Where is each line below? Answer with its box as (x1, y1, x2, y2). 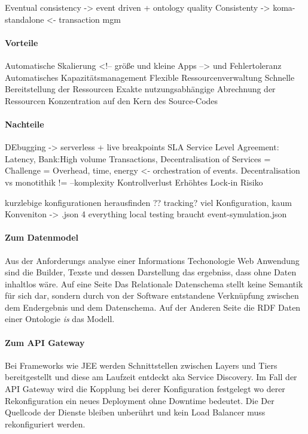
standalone (5, 13, 44, 25)
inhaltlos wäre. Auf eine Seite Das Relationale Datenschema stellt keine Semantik (5, 277, 303, 290)
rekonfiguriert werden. (5, 417, 86, 430)
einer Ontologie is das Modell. (5, 312, 115, 325)
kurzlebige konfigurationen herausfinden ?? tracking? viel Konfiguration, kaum (5, 196, 292, 208)
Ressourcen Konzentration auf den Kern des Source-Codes (5, 94, 218, 107)
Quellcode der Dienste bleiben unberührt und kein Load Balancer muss (5, 406, 266, 418)
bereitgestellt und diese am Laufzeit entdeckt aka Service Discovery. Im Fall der (5, 371, 297, 383)
